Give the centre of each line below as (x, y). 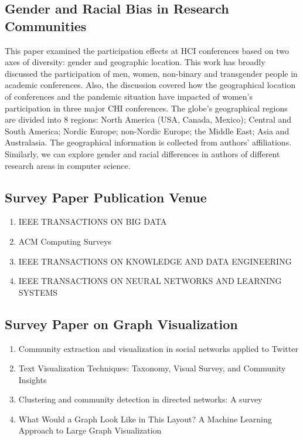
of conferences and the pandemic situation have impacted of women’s (129, 96)
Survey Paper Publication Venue (106, 197)
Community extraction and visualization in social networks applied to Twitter (158, 348)
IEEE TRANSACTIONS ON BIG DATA (93, 221)
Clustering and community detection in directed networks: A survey (140, 399)
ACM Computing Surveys (65, 241)
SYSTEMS (38, 292)
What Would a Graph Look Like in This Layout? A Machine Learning (145, 419)
